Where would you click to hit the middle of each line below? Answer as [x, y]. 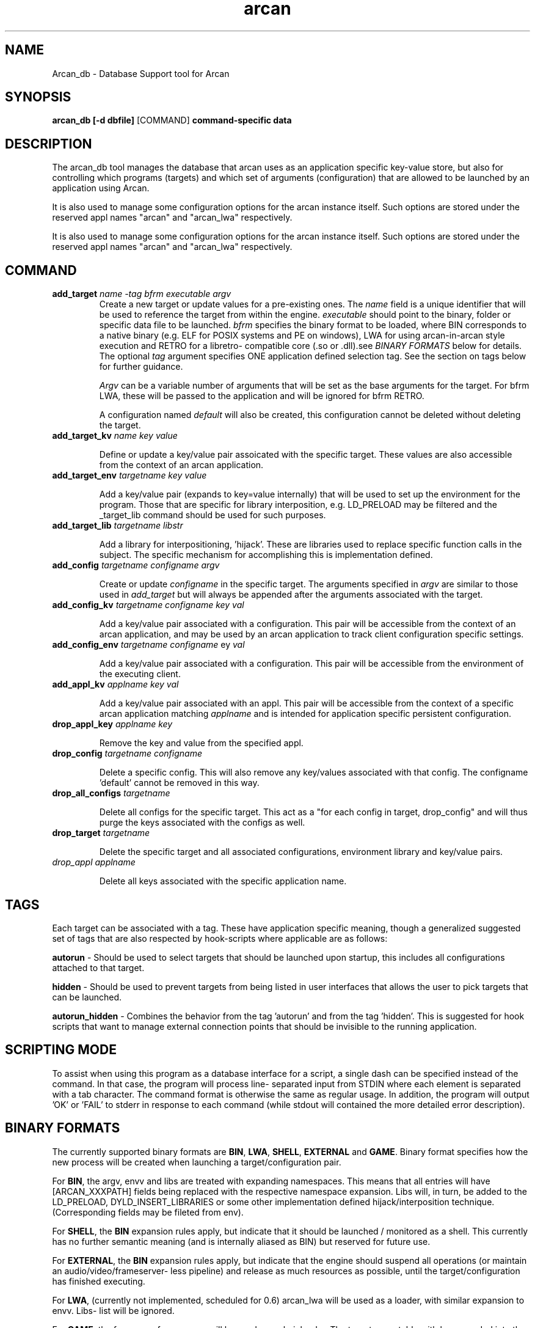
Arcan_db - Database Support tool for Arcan [141, 73]
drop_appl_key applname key [112, 724]
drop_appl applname [94, 862]
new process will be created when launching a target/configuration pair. [197, 1162]
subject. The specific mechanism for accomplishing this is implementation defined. [266, 555]
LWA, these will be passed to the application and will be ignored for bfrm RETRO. [262, 396]
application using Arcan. [101, 188]
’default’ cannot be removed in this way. [179, 783]
